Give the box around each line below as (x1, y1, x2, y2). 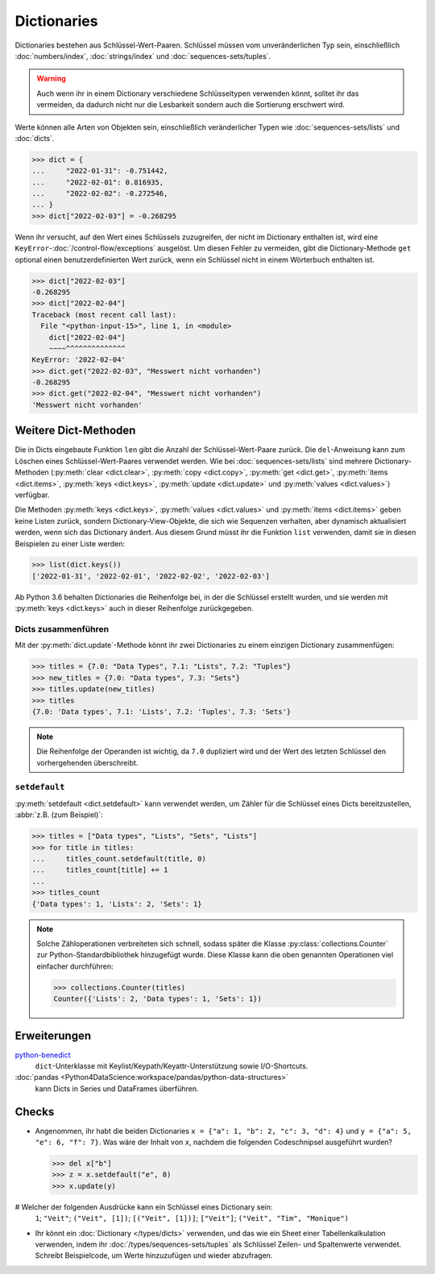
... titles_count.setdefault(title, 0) (31, 854, 207, 863)
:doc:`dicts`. (14, 133, 55, 143)
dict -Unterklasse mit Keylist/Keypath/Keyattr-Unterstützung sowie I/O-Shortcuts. (35, 1060, 309, 1071)
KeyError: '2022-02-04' (31, 355, 126, 364)
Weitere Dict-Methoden (14, 424, 136, 438)
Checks (14, 1105, 55, 1118)
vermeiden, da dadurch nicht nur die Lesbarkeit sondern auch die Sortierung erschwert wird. (36, 100, 346, 110)
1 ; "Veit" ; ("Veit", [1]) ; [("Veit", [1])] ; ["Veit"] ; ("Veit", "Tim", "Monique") (35, 1214, 350, 1223)
